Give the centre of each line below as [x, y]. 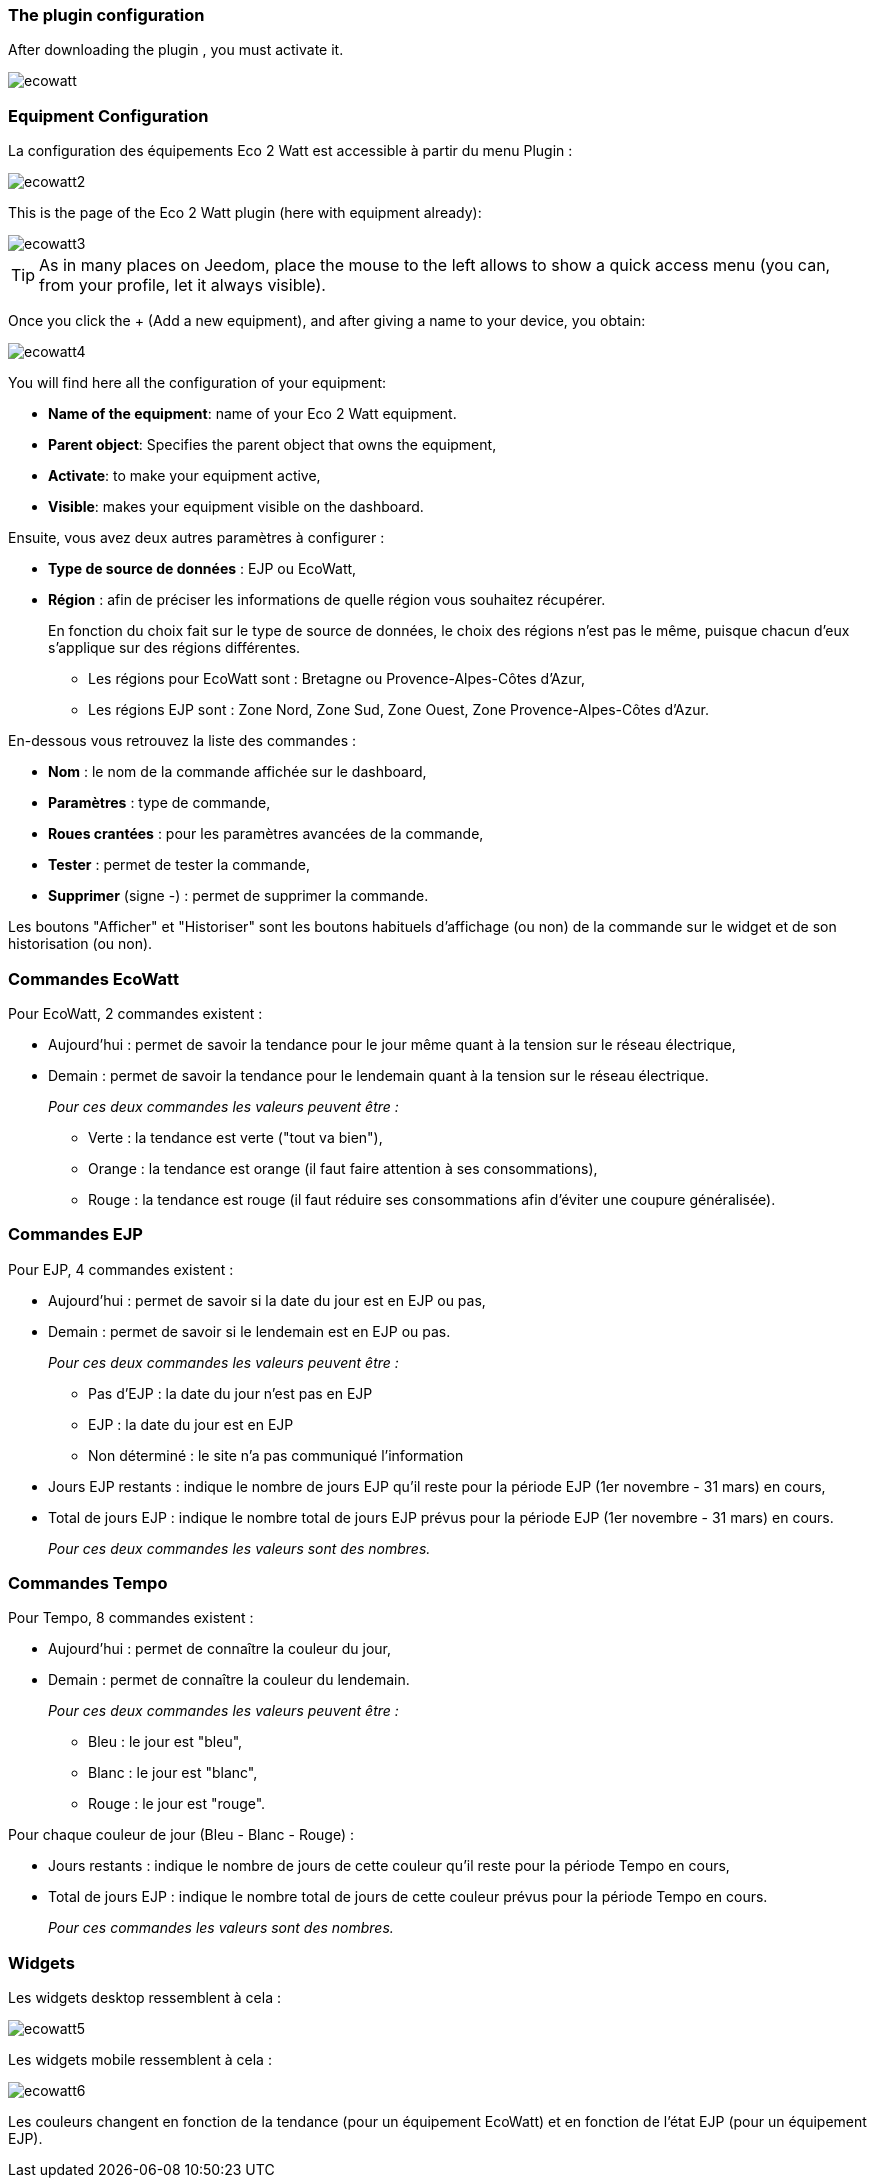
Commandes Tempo [88, 1583]
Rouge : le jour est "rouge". [177, 1804]
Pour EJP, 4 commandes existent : [121, 1269]
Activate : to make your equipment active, [184, 476]
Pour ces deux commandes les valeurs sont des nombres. [239, 1548]
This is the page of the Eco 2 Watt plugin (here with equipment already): [245, 213]
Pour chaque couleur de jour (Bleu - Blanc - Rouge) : [181, 1835]
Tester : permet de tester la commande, [179, 865]
